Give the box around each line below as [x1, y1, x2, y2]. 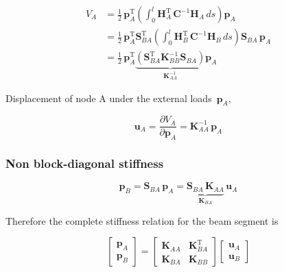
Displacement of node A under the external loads [5, 90, 212, 105]
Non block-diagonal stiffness [5, 155, 164, 172]
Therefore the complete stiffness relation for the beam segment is [5, 213, 279, 227]
